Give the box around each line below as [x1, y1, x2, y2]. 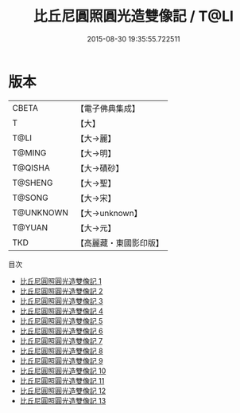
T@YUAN [12, 222, 48, 233]
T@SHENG [12, 177, 53, 188]
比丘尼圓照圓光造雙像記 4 [19, 306, 103, 316]
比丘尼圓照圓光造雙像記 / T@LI [33, 7, 234, 26]
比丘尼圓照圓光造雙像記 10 [19, 366, 106, 376]
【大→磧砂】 [75, 163, 124, 174]
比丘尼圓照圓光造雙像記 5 [19, 316, 103, 325]
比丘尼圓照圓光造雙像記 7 [19, 336, 103, 345]
